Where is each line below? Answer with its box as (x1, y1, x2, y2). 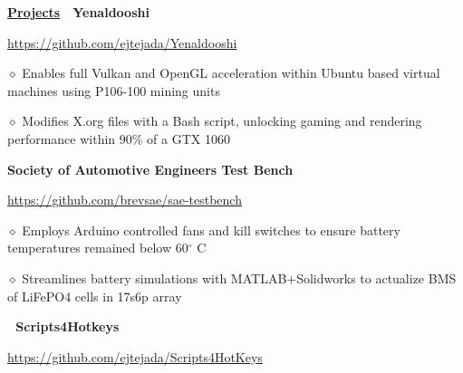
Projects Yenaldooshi (7, 3, 150, 21)
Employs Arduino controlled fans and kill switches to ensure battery (22, 220, 400, 239)
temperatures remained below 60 (7, 238, 188, 257)
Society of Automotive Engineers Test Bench (7, 159, 294, 178)
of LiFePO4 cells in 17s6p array (7, 286, 182, 305)
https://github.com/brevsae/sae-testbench (7, 190, 242, 209)
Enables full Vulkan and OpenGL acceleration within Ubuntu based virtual (22, 63, 440, 82)
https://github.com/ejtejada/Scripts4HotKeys (7, 347, 263, 366)
